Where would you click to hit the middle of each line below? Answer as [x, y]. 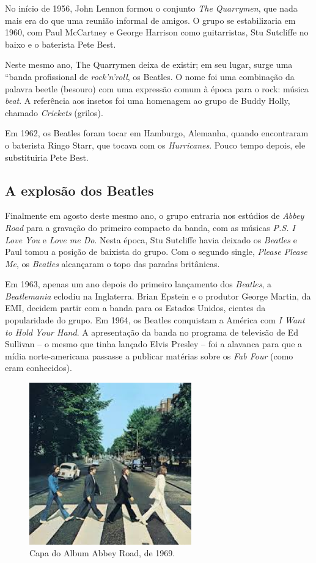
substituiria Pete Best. [47, 157]
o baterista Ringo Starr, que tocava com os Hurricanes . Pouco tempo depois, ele [155, 145]
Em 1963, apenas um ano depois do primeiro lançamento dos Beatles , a [138, 284]
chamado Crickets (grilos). [54, 112]
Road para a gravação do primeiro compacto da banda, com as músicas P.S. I [150, 227]
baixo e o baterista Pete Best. [61, 44]
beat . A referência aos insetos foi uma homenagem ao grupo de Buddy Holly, [148, 101]
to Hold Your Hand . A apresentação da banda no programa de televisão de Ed [152, 332]
